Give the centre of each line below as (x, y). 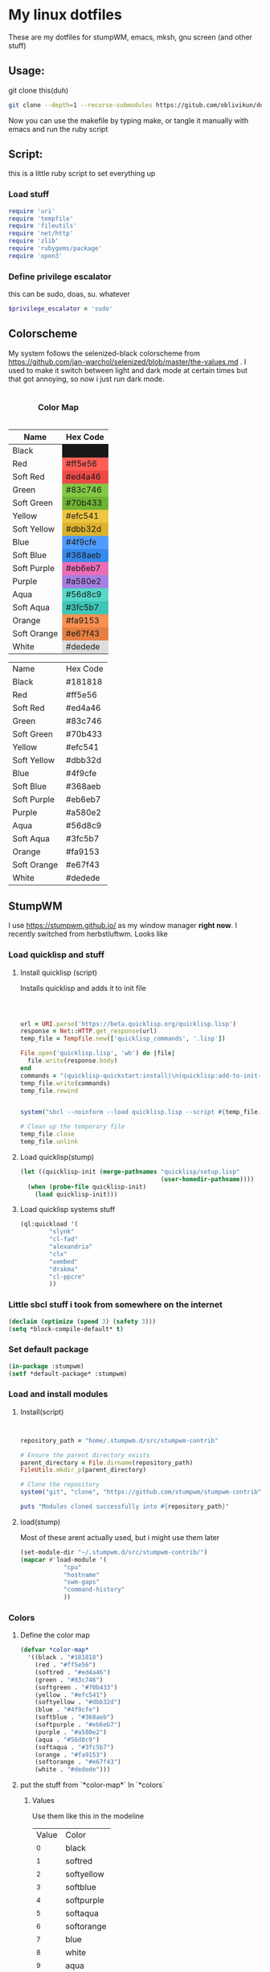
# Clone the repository (60, 1485)
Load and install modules (58, 1395)
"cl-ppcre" (67, 1276)
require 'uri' (32, 211)
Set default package (49, 1350)
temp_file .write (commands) (65, 1083)
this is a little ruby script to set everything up (82, 174)
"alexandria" (71, 1247)
